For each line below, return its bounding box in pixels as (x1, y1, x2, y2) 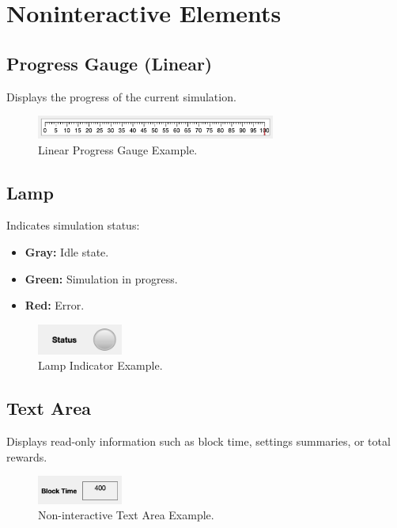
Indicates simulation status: (6, 217, 140, 234)
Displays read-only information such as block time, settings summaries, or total (6, 433, 391, 450)
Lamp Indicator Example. (38, 357, 163, 374)
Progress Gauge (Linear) (6, 51, 213, 75)
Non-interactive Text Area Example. (38, 507, 214, 523)
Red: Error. (25, 297, 85, 313)
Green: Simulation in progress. (25, 270, 178, 287)
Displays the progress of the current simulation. (6, 88, 236, 104)
